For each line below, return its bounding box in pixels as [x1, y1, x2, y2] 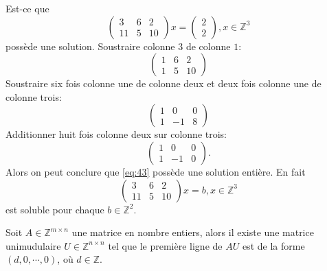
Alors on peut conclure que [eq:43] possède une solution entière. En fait [5, 164, 306, 178]
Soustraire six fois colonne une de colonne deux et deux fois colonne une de [5, 76, 322, 91]
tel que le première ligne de [108, 238, 223, 252]
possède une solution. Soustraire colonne [5, 38, 175, 53]
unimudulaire [5, 238, 61, 252]
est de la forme [242, 238, 305, 252]
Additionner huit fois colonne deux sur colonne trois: [5, 127, 227, 141]
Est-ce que [5, 1, 49, 15]
